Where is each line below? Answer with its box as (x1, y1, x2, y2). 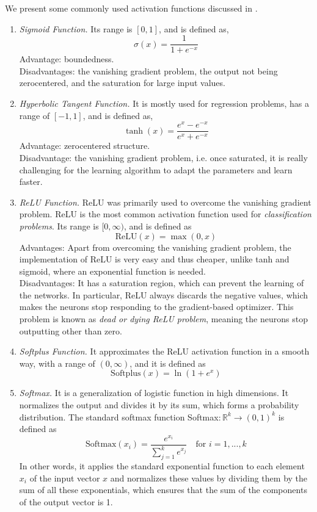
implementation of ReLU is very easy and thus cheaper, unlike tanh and (19, 253, 290, 265)
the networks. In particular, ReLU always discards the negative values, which (19, 288, 308, 301)
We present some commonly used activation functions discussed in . (5, 2, 258, 14)
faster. (19, 175, 43, 188)
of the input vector (29, 471, 100, 484)
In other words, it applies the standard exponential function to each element (19, 460, 305, 472)
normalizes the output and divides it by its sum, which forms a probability (19, 398, 299, 411)
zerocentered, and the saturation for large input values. (19, 76, 225, 89)
